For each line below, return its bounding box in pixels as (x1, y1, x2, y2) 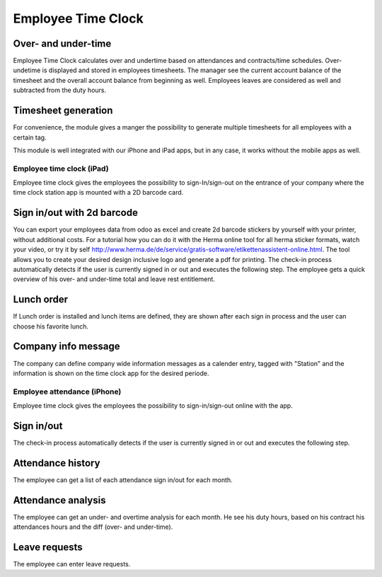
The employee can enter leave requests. (13, 560, 131, 569)
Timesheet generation (13, 105, 113, 117)
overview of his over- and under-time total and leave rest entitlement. (13, 275, 216, 283)
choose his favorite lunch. (13, 322, 88, 331)
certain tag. (13, 133, 47, 142)
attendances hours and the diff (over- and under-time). (13, 522, 173, 531)
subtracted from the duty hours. (13, 86, 106, 95)
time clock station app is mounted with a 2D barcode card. (13, 188, 184, 197)
